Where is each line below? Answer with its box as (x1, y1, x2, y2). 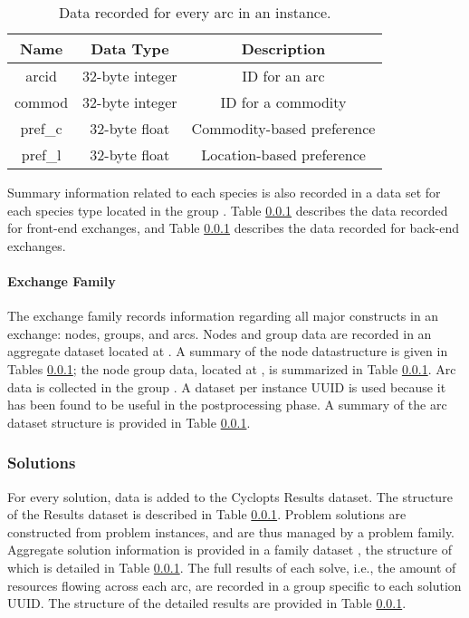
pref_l (21, 144, 62, 165)
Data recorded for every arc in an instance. (58, 2, 331, 23)
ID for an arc (242, 65, 325, 86)
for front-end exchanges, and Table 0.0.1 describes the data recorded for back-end (7, 218, 460, 237)
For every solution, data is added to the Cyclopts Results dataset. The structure (7, 487, 453, 506)
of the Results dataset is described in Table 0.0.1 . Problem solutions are (7, 505, 407, 524)
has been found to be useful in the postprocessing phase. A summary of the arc (7, 395, 447, 414)
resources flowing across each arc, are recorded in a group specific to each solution (7, 575, 462, 594)
